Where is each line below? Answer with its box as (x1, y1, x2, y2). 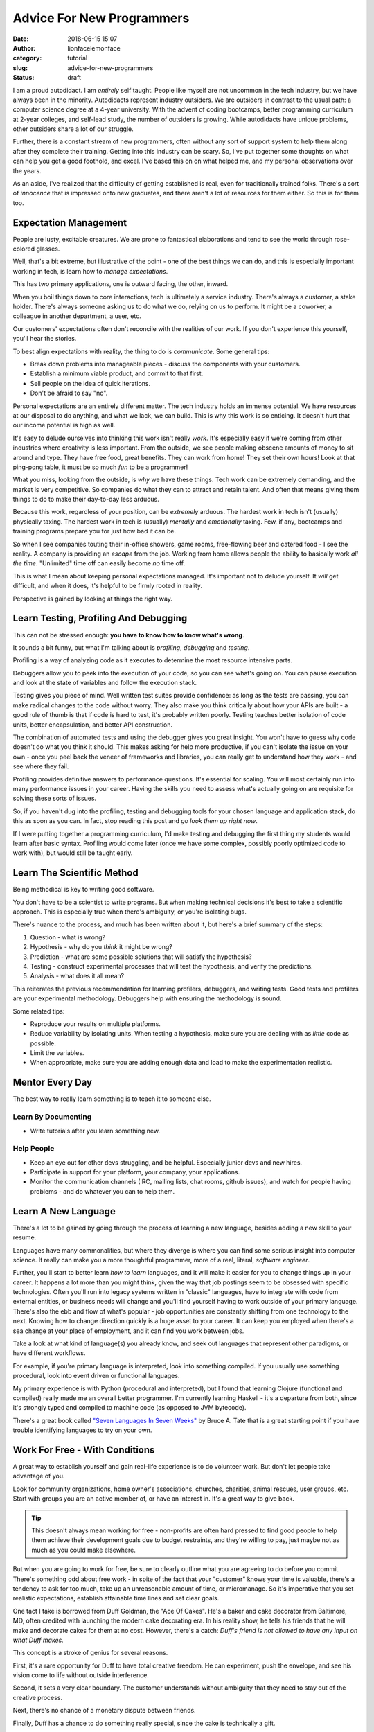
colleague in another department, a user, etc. (12, 312, 141, 320)
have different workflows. (12, 1349, 86, 1357)
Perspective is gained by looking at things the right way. (12, 594, 173, 603)
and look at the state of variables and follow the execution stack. (12, 679, 197, 687)
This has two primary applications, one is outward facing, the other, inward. (12, 280, 229, 288)
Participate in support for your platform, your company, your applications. (30, 1168, 240, 1176)
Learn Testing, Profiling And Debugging (12, 612, 188, 624)
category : (12, 54, 42, 62)
